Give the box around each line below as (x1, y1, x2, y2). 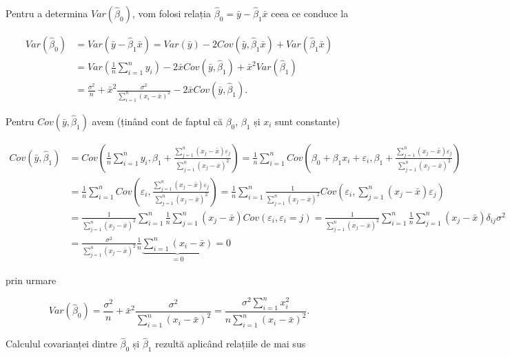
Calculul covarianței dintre (6, 336, 117, 351)
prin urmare (6, 273, 57, 288)
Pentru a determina (6, 6, 88, 20)
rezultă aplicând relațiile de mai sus (155, 336, 306, 351)
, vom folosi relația (132, 6, 212, 20)
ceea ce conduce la (271, 6, 349, 20)
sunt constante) (275, 113, 340, 128)
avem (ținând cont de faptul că (92, 113, 223, 128)
